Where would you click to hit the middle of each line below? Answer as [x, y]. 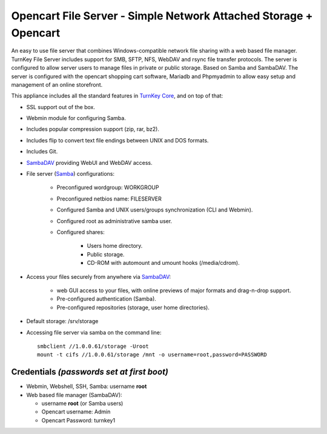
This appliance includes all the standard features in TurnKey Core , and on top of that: [117, 96]
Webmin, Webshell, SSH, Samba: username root [87, 386]
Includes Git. [42, 152]
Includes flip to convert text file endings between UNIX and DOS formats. [117, 140]
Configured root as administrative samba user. [114, 221]
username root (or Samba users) [82, 403]
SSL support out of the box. [61, 107]
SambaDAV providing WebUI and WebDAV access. [89, 162]
